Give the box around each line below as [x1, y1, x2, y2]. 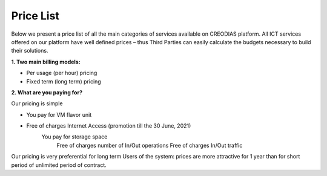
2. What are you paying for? [11, 88, 83, 96]
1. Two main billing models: [11, 58, 81, 65]
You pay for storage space [41, 133, 108, 140]
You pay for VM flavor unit [26, 111, 92, 118]
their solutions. [11, 47, 48, 54]
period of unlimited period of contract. [11, 161, 107, 169]
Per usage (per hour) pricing [26, 70, 97, 77]
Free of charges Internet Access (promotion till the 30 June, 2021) [26, 122, 191, 129]
